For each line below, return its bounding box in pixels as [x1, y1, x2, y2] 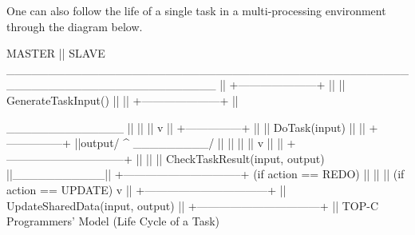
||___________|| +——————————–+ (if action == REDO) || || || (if [6, 165, 405, 182]
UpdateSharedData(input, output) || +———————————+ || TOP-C [6, 197, 379, 213]
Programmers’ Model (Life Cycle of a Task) [6, 213, 220, 229]
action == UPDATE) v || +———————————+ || [6, 181, 287, 197]
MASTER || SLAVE [6, 45, 105, 62]
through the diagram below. [6, 18, 143, 34]
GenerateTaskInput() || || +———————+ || [6, 91, 239, 108]
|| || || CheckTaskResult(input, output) [136, 149, 325, 166]
